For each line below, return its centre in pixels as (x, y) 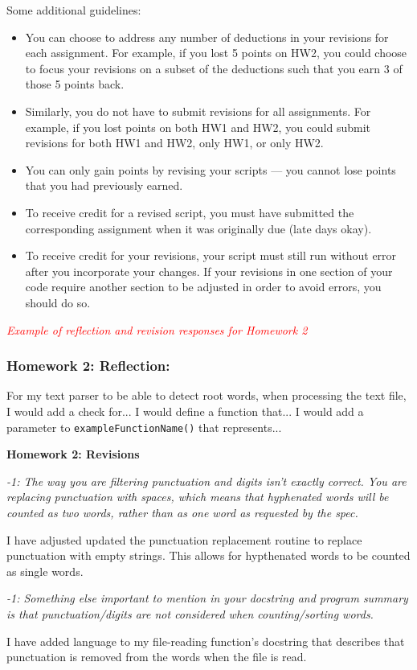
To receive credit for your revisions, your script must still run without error (211, 255)
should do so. (58, 302)
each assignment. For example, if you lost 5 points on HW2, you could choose (216, 53)
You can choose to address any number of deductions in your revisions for (207, 37)
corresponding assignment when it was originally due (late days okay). (198, 228)
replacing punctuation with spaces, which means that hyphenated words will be (198, 497)
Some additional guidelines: (74, 10)
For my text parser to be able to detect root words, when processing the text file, (206, 395)
